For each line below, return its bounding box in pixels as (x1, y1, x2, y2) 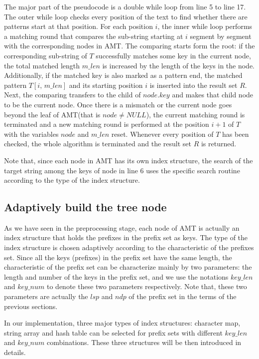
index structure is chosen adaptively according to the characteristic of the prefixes (4, 242, 254, 253)
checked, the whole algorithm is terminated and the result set (4, 138, 191, 149)
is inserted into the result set (149, 79, 238, 90)
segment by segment (190, 30, 252, 41)
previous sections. (4, 301, 58, 311)
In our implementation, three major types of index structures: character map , (4, 318, 241, 328)
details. (4, 347, 26, 358)
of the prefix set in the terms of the (129, 291, 237, 302)
